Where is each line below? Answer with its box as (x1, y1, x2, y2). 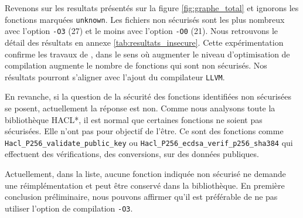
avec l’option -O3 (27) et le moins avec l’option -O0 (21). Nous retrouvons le (5, 25, 278, 37)
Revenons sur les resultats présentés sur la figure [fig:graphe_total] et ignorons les (5, 2, 299, 13)
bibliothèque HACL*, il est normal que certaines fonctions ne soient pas (5, 113, 263, 125)
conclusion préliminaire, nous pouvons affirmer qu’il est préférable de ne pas (5, 190, 278, 203)
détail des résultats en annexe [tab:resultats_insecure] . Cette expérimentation (5, 36, 284, 48)
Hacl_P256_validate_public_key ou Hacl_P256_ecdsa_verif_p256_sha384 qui (5, 136, 293, 148)
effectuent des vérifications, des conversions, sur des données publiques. (5, 148, 259, 160)
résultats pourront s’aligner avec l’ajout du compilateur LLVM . (5, 70, 225, 83)
